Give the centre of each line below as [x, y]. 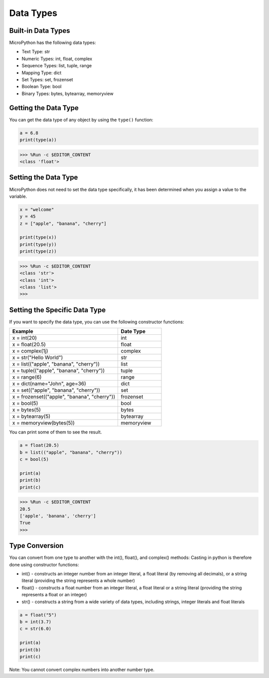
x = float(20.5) [29, 345]
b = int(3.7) [36, 622]
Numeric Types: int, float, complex [57, 59]
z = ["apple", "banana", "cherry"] [63, 223]
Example [23, 331]
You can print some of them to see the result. [56, 432]
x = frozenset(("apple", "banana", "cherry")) [64, 397]
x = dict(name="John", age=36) [49, 384]
